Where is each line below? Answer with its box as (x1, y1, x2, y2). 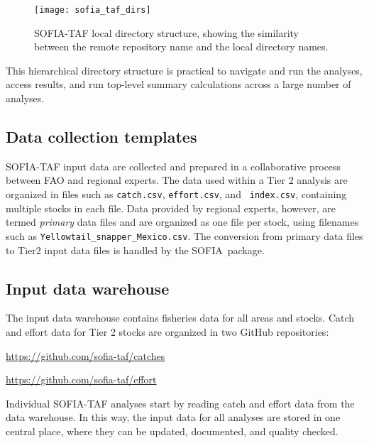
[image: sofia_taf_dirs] (34, 5, 151, 15)
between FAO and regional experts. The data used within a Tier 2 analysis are (6, 173, 348, 187)
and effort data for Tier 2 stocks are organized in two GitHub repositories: (6, 324, 329, 339)
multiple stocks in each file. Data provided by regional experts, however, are (6, 200, 336, 215)
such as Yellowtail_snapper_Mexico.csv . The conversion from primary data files (6, 228, 363, 243)
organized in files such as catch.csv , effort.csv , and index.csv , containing (6, 187, 347, 202)
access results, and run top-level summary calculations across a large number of (6, 77, 351, 92)
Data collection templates (6, 126, 197, 148)
